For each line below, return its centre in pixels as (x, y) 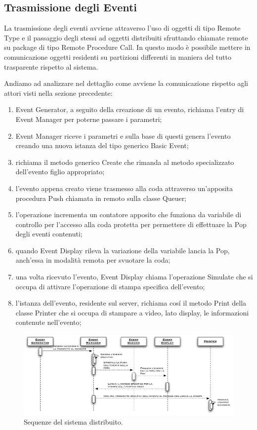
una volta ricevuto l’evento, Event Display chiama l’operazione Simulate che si (134, 277)
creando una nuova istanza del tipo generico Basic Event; (102, 145)
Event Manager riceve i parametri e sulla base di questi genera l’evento (123, 136)
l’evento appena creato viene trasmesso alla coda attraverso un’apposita (124, 188)
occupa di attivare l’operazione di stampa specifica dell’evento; (110, 286)
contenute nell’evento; (48, 322)
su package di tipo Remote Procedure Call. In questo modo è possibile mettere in (127, 47)
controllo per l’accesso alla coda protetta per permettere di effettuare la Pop (131, 224)
